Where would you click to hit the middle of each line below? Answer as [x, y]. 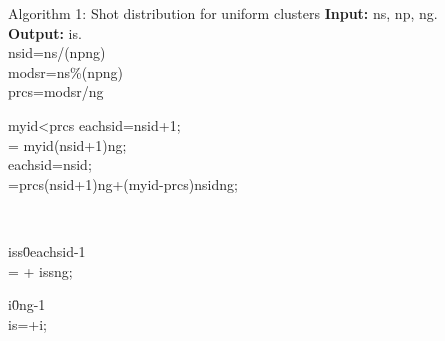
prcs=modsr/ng [56, 91]
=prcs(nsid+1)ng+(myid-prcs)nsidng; [123, 183]
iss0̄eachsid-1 [47, 250]
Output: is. [45, 32]
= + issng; [40, 270]
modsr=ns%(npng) [65, 71]
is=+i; [27, 323]
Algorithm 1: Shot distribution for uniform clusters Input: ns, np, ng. [223, 13]
